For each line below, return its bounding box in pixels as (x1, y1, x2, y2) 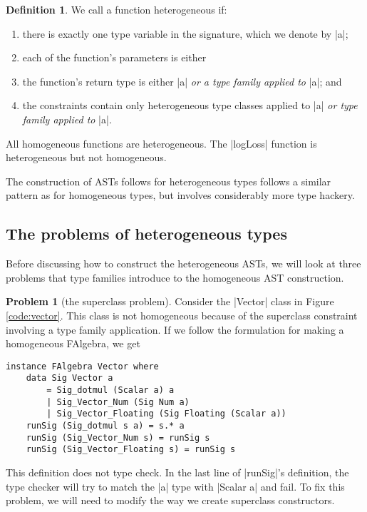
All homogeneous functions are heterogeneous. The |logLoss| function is (6, 135, 317, 150)
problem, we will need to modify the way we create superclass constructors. (6, 493, 335, 508)
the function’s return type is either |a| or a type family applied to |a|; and (22, 73, 342, 88)
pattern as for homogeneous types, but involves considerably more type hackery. (6, 188, 355, 203)
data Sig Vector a (26, 373, 113, 384)
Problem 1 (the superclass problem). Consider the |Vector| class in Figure (6, 294, 334, 309)
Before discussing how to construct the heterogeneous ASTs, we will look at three (6, 256, 361, 271)
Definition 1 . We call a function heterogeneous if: (6, 2, 227, 16)
